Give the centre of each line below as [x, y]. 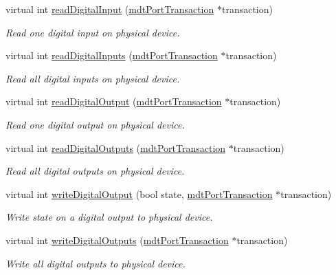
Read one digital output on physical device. [95, 124]
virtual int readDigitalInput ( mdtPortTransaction [110, 9]
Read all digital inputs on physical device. [93, 78]
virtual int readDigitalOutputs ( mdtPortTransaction [116, 147]
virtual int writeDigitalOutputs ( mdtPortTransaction [117, 240]
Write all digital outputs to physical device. [96, 263]
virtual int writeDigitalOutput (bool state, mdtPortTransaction [139, 194]
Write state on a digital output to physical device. [109, 217]
